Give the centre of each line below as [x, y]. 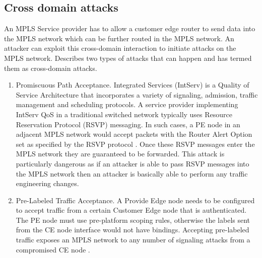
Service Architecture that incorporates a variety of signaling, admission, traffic [137, 94]
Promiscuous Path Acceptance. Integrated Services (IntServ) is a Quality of [133, 85]
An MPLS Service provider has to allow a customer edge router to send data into [130, 28]
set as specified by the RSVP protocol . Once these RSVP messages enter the [135, 144]
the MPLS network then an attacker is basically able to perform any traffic [132, 173]
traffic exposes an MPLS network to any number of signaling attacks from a [133, 240]
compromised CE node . [53, 249]
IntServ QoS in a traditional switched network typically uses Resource [124, 114]
